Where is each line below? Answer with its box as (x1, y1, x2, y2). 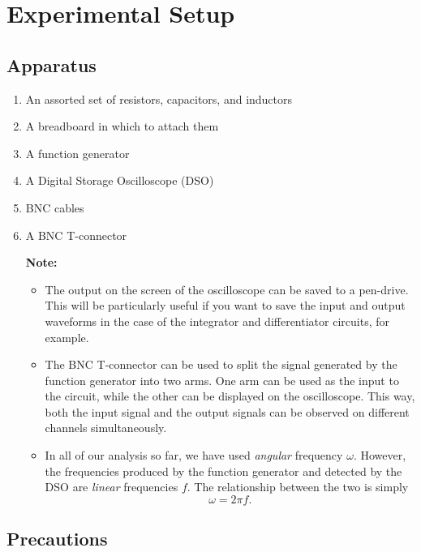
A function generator (25, 144, 130, 161)
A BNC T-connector (25, 226, 127, 243)
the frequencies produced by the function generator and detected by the (45, 462, 402, 479)
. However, (353, 447, 406, 464)
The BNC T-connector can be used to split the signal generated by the (45, 356, 397, 373)
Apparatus (6, 52, 97, 77)
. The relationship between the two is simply (187, 478, 409, 495)
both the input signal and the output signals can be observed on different (45, 403, 410, 420)
